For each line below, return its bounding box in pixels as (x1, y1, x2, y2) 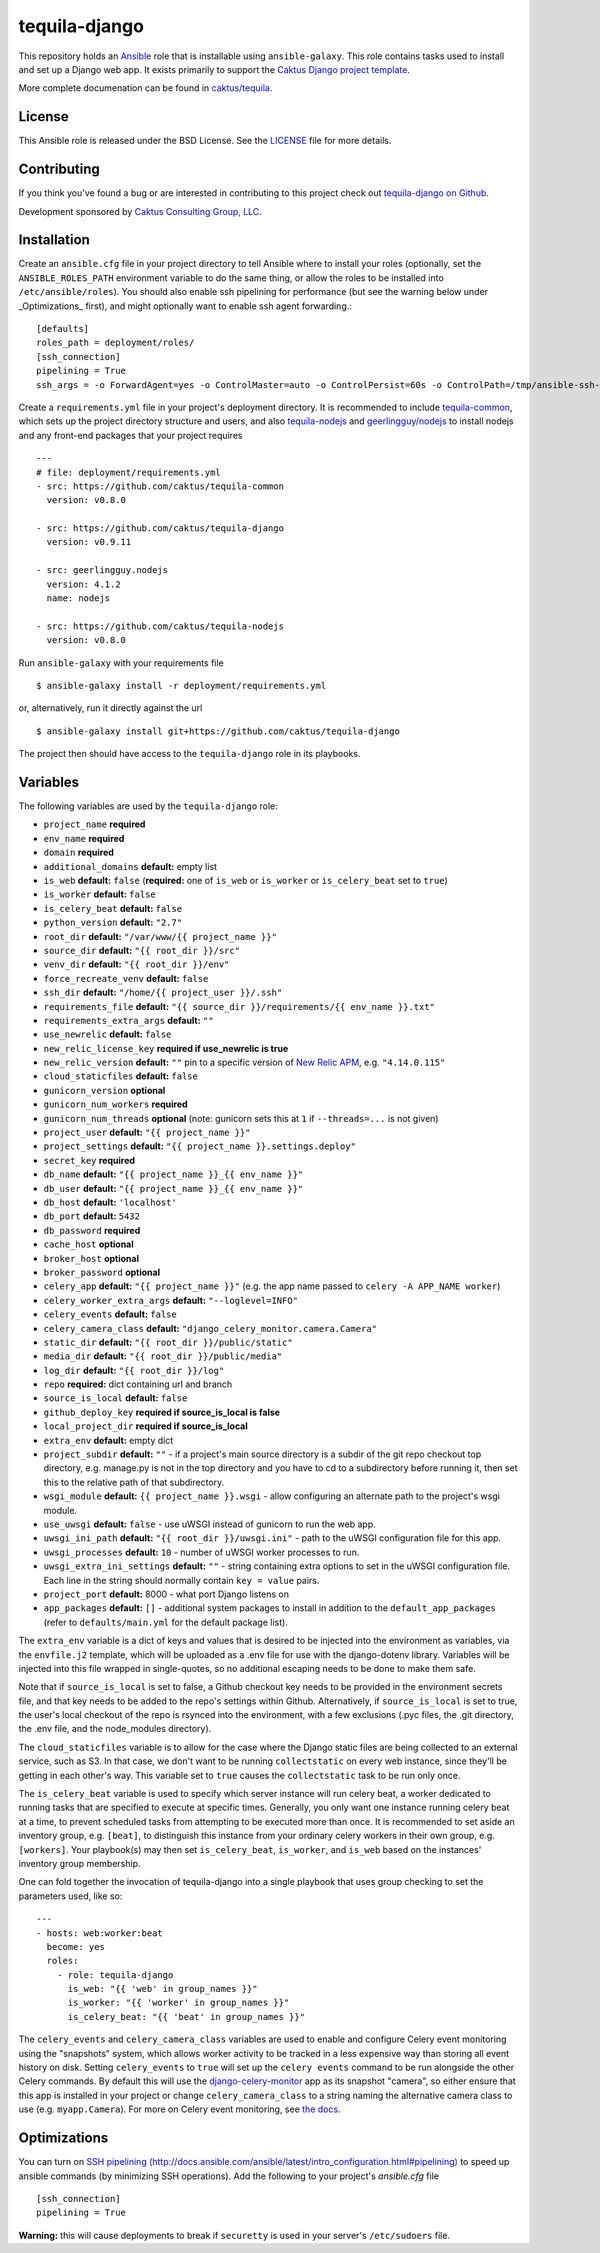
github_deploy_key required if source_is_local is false (43, 1406, 280, 1418)
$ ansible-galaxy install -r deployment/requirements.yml (36, 680, 327, 691)
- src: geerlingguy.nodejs (36, 565, 169, 576)
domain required (43, 846, 115, 859)
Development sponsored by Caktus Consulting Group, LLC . (18, 205, 262, 217)
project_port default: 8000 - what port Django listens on (43, 1588, 290, 1600)
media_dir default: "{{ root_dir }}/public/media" (43, 1350, 283, 1362)
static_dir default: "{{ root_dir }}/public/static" (43, 1336, 294, 1348)
